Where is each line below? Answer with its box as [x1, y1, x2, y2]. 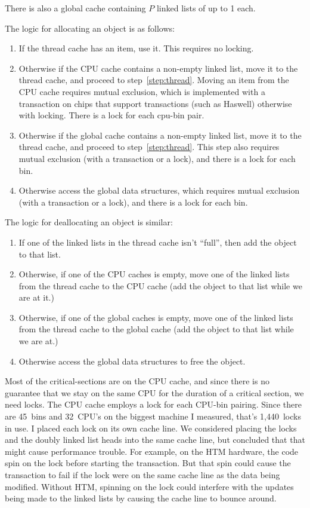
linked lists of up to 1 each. [156, 2, 256, 14]
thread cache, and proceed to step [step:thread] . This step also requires [18, 140, 280, 153]
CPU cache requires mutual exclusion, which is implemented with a [18, 85, 265, 97]
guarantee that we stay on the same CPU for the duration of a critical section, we [5, 386, 304, 399]
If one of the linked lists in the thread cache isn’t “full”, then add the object [18, 235, 297, 248]
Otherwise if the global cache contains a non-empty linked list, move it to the [18, 128, 302, 141]
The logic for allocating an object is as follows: [5, 22, 175, 34]
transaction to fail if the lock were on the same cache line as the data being [5, 469, 280, 481]
